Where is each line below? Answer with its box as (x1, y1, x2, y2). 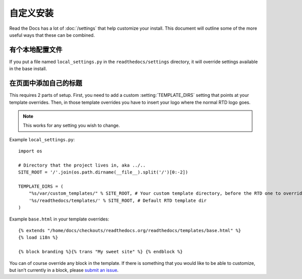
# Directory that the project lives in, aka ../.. (18, 162, 146, 168)
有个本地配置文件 (9, 45, 62, 54)
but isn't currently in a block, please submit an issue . (9, 267, 119, 273)
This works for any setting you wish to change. (23, 123, 120, 129)
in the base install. (9, 66, 47, 72)
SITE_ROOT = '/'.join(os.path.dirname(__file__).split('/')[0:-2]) (18, 170, 188, 175)
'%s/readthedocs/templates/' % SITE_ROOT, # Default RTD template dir (28, 197, 207, 203)
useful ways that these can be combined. (9, 32, 95, 38)
